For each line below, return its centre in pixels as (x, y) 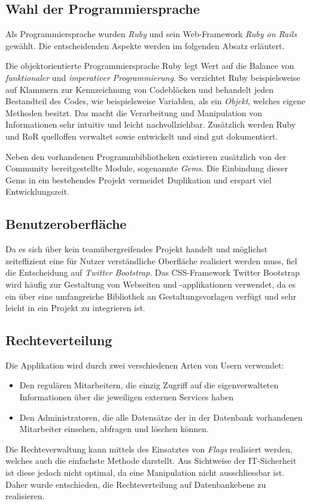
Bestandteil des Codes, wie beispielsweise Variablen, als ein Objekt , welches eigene (156, 101)
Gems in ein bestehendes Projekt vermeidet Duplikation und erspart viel (139, 179)
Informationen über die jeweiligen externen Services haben (127, 397)
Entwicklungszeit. (37, 191)
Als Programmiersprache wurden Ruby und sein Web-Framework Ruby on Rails (151, 34)
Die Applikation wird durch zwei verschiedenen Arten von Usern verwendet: (145, 365)
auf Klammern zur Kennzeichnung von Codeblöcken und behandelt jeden (140, 89)
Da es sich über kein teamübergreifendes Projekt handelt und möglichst (136, 249)
